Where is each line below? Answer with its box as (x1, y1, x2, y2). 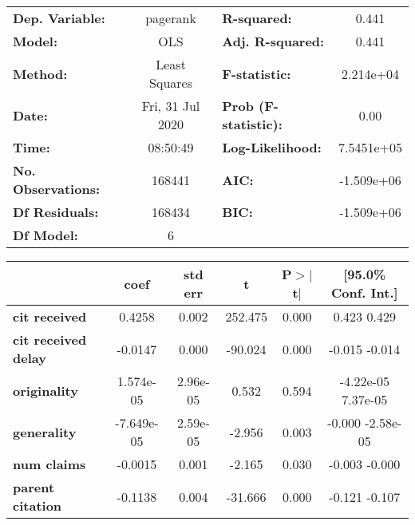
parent (13, 478, 55, 496)
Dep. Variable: (13, 9, 105, 27)
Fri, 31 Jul (141, 97, 200, 115)
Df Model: (13, 226, 78, 244)
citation (13, 496, 62, 515)
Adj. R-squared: (222, 32, 325, 50)
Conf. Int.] (330, 283, 398, 302)
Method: (13, 64, 68, 83)
